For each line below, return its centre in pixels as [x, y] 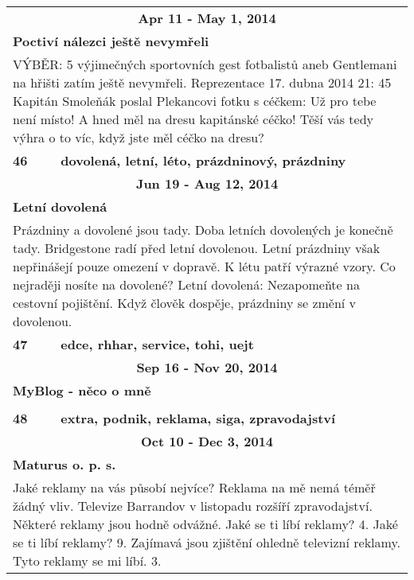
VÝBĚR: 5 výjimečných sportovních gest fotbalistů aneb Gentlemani [205, 64]
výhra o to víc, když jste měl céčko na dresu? [139, 137]
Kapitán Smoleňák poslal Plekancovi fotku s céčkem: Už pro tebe [195, 101]
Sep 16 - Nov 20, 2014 [207, 367]
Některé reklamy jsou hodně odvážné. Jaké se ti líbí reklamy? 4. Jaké [205, 524]
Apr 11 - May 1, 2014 [207, 18]
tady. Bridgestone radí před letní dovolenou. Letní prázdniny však [197, 248]
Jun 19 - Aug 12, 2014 [207, 183]
